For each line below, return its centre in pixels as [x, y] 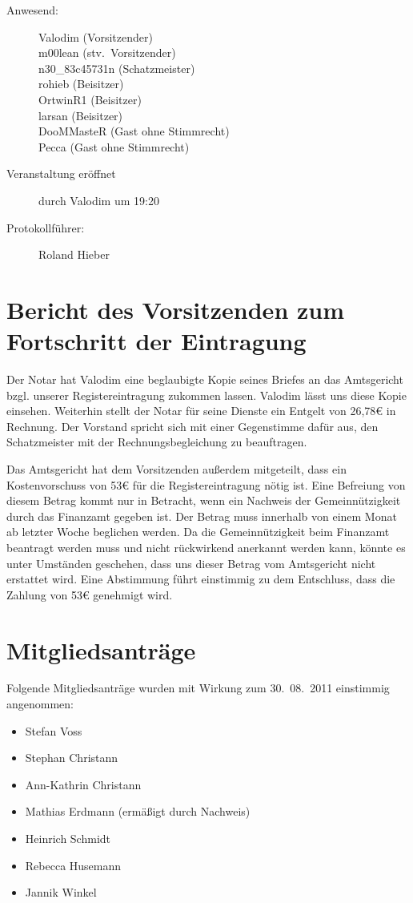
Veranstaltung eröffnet [61, 173]
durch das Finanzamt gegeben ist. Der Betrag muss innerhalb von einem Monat [202, 516]
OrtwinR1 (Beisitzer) [90, 99]
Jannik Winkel [61, 892]
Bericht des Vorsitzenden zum [176, 309]
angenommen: [40, 704]
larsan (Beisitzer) [81, 115]
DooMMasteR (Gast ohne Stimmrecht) [134, 131]
